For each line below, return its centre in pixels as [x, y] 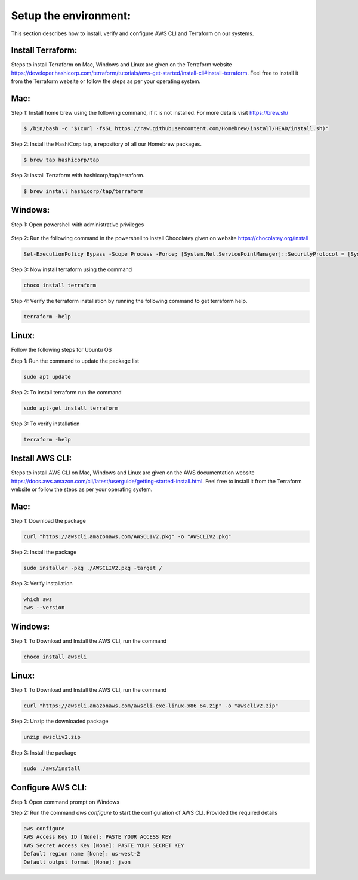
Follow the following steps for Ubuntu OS [61, 350]
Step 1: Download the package [48, 520]
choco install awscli [55, 657]
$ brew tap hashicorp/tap [61, 160]
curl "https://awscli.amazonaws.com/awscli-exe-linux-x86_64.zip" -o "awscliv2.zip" [151, 706]
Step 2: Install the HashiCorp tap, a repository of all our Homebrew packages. [107, 144]
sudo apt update [47, 377]
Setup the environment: [71, 16]
